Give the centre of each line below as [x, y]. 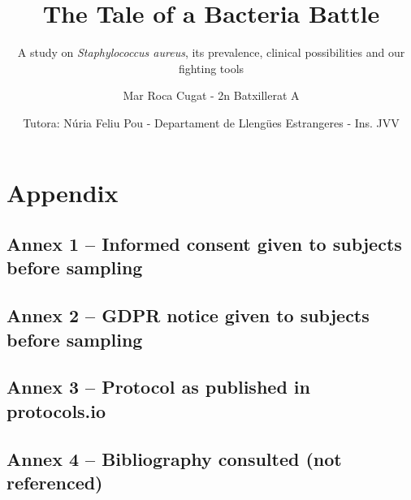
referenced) [55, 482]
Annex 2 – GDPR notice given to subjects [188, 315]
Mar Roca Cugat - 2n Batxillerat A [211, 95]
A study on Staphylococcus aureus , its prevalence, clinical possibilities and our [211, 52]
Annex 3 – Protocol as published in [158, 387]
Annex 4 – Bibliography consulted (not [174, 458]
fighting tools [211, 68]
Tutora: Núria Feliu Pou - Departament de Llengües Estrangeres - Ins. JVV [211, 122]
